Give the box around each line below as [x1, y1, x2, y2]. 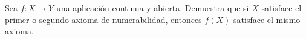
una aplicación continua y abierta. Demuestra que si [56, 2, 249, 14]
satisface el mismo [233, 13, 301, 25]
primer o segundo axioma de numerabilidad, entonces [5, 13, 202, 25]
